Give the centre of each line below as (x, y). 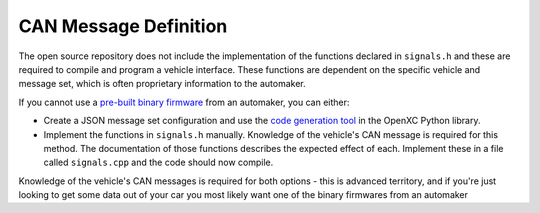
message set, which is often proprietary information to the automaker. (162, 84)
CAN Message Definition (123, 26)
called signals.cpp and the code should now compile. (158, 162)
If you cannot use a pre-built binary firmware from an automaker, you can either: (184, 102)
